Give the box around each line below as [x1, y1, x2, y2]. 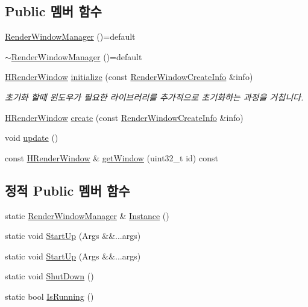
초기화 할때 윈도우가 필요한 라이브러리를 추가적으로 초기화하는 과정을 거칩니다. [5, 90, 304, 103]
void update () [5, 131, 58, 144]
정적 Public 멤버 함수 [5, 181, 130, 199]
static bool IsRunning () [5, 290, 94, 302]
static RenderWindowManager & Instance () [5, 209, 169, 222]
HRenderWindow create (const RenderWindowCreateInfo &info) [5, 111, 244, 123]
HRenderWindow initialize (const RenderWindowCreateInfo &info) [5, 70, 253, 83]
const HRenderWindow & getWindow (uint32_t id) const [5, 151, 218, 164]
